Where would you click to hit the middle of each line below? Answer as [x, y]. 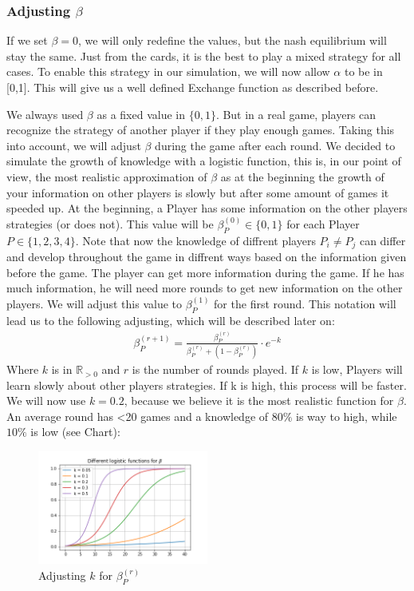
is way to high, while [347, 416]
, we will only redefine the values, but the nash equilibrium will [233, 40]
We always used [45, 114]
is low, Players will [357, 369]
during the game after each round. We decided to [275, 145]
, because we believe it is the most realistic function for [259, 401]
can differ [382, 240]
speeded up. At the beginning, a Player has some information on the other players [207, 208]
